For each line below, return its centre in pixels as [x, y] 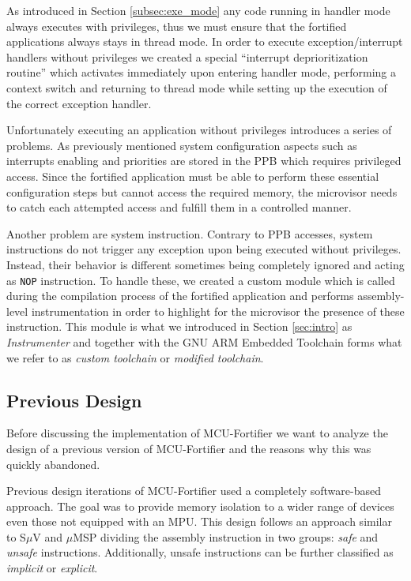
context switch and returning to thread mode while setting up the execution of [197, 87]
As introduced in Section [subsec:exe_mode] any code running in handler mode [198, 10]
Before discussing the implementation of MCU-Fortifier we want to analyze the [197, 433]
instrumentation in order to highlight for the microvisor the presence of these [218, 311]
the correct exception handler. [79, 103]
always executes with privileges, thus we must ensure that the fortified [177, 26]
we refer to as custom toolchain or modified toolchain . [135, 357]
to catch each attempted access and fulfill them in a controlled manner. [179, 207]
